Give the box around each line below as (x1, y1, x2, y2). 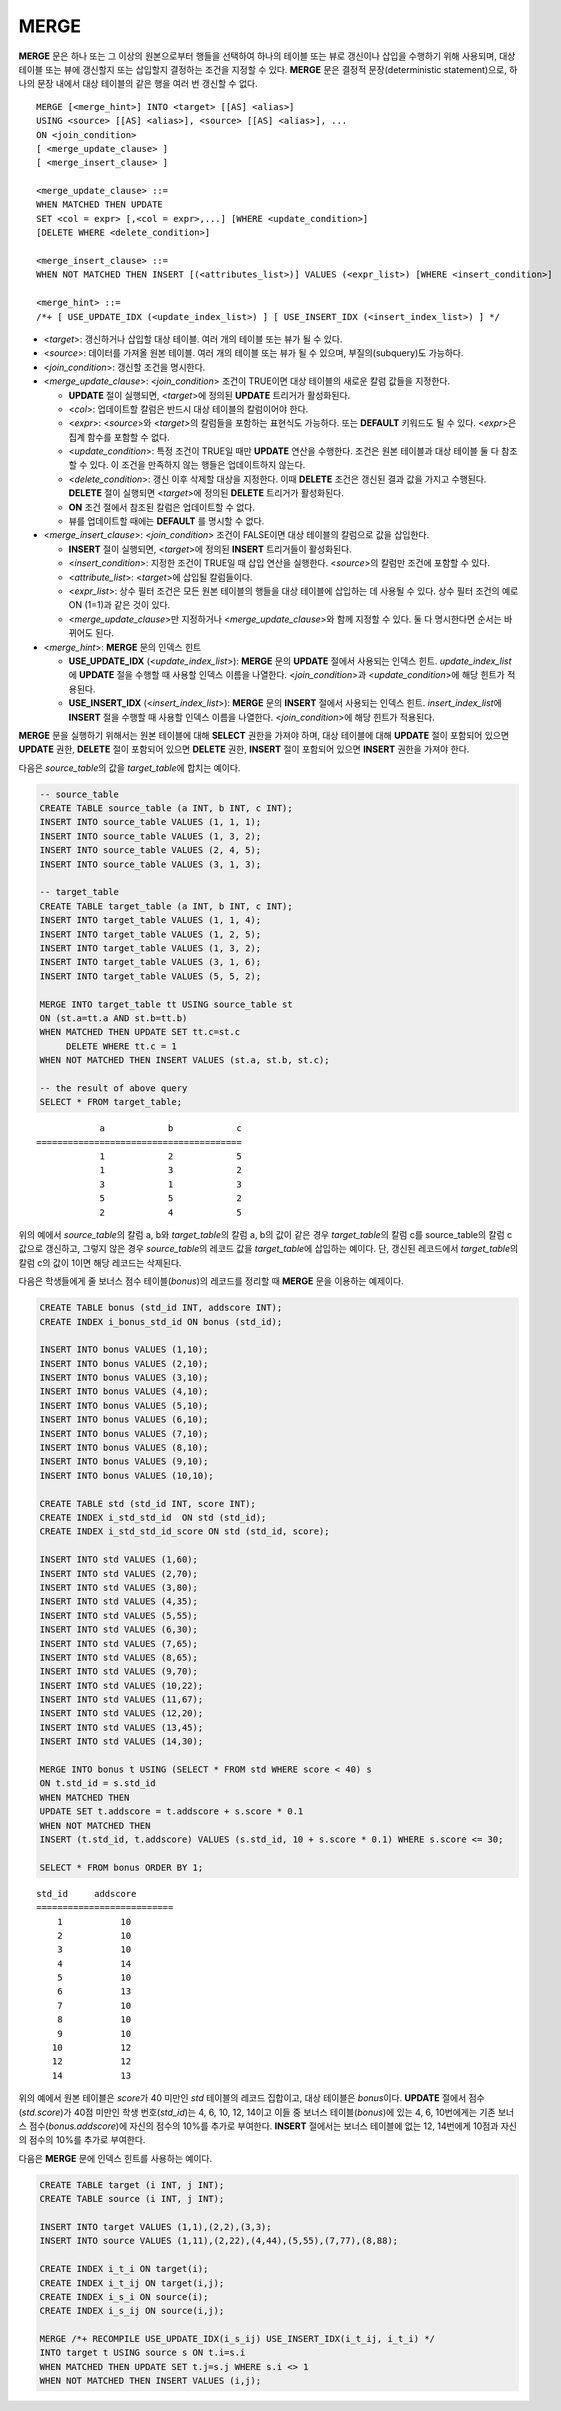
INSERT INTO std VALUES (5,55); (39, 1610, 199, 1621)
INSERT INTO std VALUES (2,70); (39, 1568, 199, 1579)
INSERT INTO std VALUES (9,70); (39, 1666, 199, 1677)
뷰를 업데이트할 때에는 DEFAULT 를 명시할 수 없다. (68, 515, 265, 527)
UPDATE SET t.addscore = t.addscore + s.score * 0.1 (39, 1806, 304, 1817)
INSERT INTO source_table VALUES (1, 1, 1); (39, 816, 262, 828)
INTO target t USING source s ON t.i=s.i (39, 2347, 246, 2359)
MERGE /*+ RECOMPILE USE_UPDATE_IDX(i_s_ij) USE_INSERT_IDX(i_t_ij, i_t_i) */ (39, 2333, 435, 2345)
